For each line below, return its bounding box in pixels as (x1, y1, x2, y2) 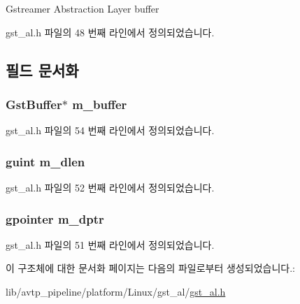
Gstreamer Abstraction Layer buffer (6, 1, 159, 15)
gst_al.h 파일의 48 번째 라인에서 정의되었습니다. (6, 24, 215, 39)
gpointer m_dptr (6, 210, 104, 227)
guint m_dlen (6, 152, 85, 170)
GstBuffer (6, 95, 62, 113)
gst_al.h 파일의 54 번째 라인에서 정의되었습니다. (6, 123, 215, 138)
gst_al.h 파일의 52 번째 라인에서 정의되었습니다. (6, 180, 215, 194)
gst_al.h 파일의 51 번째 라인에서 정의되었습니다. (6, 237, 215, 252)
